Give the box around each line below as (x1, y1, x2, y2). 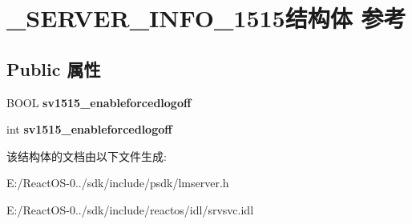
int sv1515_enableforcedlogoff (6, 121, 172, 138)
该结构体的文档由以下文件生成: (6, 147, 167, 164)
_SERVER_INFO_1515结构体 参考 (6, 2, 406, 34)
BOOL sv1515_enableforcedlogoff (6, 94, 192, 110)
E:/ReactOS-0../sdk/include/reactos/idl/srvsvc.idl (6, 201, 254, 218)
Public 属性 (6, 56, 101, 81)
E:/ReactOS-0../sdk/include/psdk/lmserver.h (6, 174, 229, 191)
